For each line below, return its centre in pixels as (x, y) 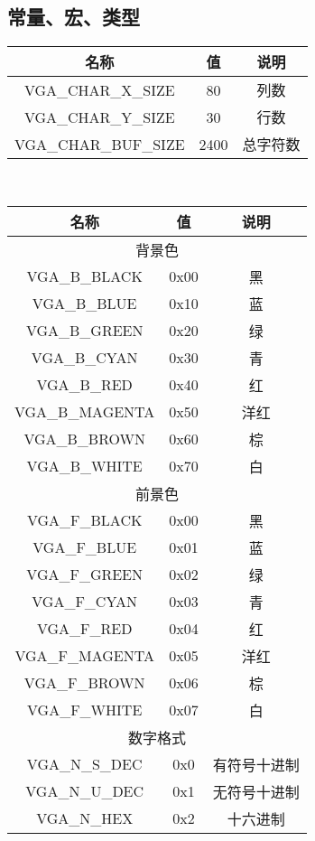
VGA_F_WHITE (85, 710)
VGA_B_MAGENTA (85, 412)
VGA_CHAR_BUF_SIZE (100, 144)
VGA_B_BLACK (84, 276)
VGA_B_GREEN (84, 331)
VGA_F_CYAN (85, 602)
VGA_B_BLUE (84, 304)
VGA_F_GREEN (85, 575)
